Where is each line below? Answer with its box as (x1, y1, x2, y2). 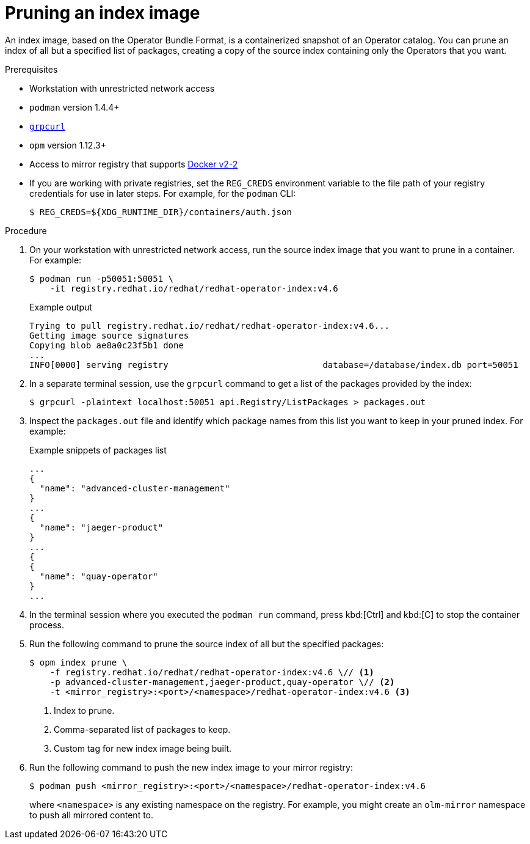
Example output (29, 301, 92, 312)
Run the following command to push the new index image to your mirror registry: (29, 761, 353, 772)
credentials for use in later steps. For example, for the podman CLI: (29, 188, 296, 199)
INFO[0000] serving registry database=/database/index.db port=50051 (29, 359, 518, 370)
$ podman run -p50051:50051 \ (29, 273, 174, 284)
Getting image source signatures (29, 330, 189, 340)
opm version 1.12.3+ (29, 139, 106, 150)
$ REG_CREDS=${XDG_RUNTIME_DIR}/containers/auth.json (29, 207, 292, 217)
